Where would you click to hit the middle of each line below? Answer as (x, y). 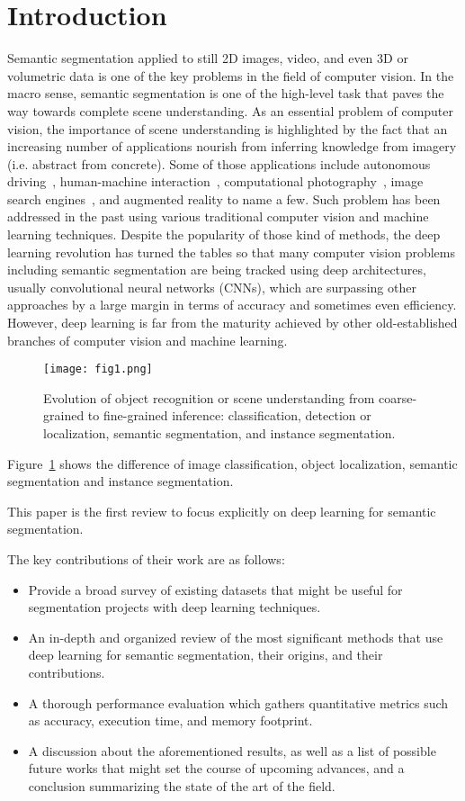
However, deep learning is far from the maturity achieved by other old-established (232, 323)
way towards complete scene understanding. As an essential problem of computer (231, 110)
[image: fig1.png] (98, 369)
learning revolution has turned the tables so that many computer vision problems (231, 252)
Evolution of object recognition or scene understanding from (209, 397)
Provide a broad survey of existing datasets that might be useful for (215, 589)
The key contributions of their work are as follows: (146, 559)
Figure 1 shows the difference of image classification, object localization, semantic (232, 463)
